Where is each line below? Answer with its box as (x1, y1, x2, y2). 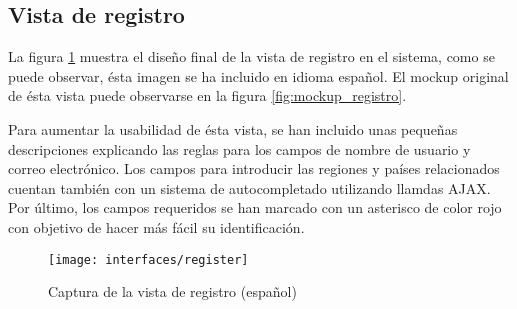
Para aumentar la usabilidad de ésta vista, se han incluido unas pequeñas (8, 118, 458, 139)
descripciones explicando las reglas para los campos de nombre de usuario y (8, 138, 471, 159)
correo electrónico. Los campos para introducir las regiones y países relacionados (8, 158, 500, 179)
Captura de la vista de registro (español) (48, 281, 297, 302)
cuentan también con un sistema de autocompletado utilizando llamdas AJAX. (8, 177, 491, 198)
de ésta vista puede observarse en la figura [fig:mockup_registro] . (8, 85, 407, 106)
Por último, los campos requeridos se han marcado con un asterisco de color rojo (8, 197, 502, 218)
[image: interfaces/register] (48, 252, 249, 267)
